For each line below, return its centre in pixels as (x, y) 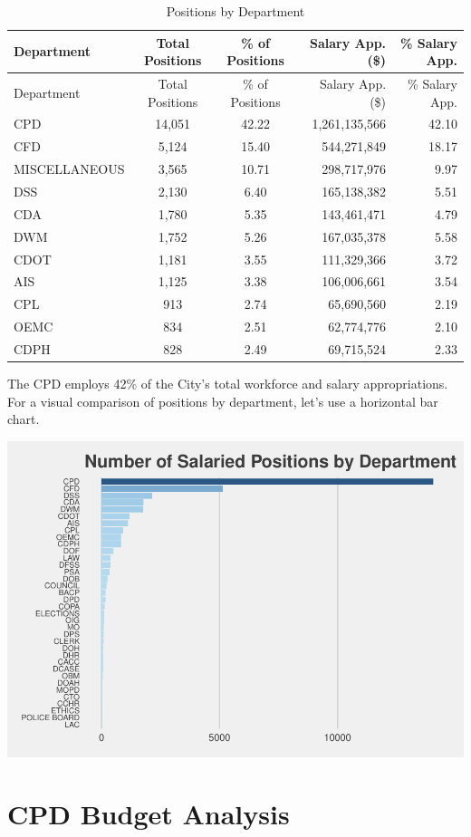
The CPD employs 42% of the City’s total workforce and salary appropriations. (228, 383)
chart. (24, 419)
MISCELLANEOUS (69, 169)
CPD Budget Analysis (149, 814)
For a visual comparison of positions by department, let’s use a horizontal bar (223, 401)
